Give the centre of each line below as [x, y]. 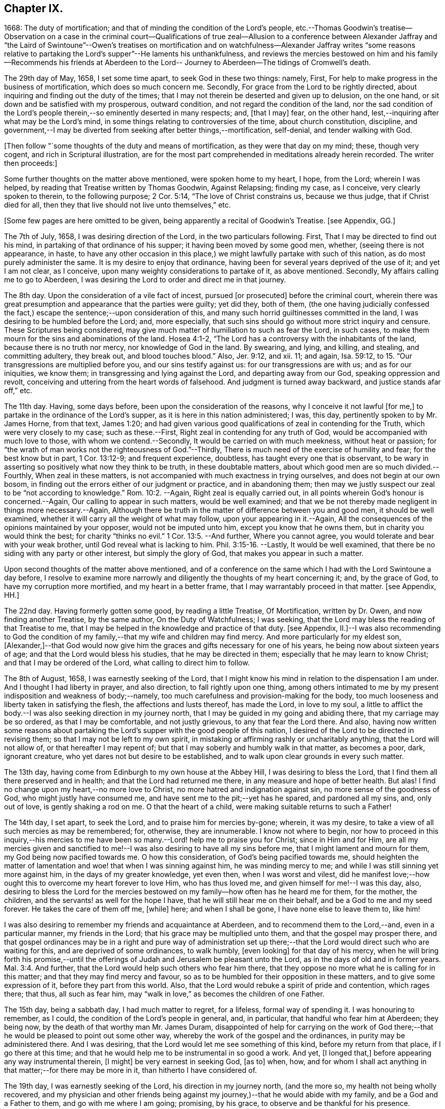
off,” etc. [18, 391]
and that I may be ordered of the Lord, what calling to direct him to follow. [127, 663]
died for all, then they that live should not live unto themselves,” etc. [117, 205]
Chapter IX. [34, 8]
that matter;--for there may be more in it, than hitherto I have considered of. [131, 1070]
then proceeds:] [31, 163]
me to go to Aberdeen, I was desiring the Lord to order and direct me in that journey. [145, 280]
